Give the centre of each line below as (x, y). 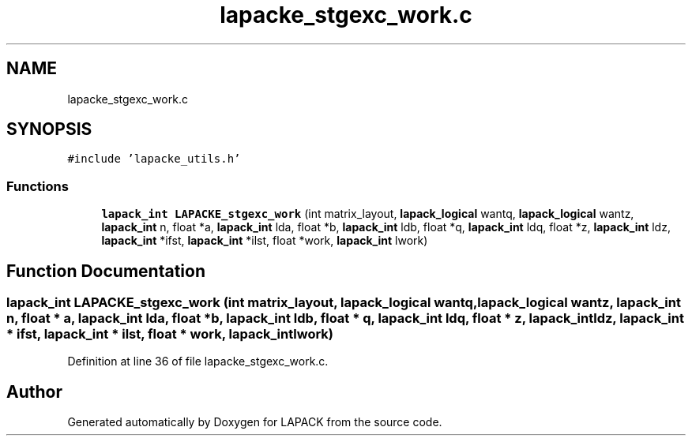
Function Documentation (106, 271)
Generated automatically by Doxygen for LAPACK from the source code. (255, 422)
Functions (38, 186)
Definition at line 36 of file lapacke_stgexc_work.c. (198, 361)
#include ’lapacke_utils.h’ (154, 159)
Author (34, 391)
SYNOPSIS (49, 129)
